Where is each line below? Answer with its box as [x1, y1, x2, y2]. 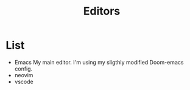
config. [14, 65, 33, 72]
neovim [14, 71, 33, 78]
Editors [83, 4, 121, 18]
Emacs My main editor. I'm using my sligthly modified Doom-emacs [14, 58, 184, 66]
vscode [14, 78, 34, 85]
